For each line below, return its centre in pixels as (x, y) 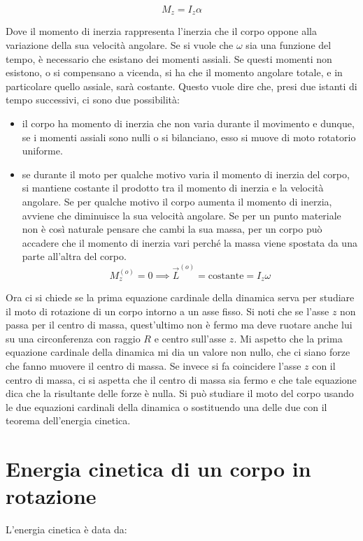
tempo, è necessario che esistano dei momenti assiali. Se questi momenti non (169, 58)
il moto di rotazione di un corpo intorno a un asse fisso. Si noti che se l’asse (168, 311)
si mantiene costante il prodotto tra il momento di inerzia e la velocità (173, 188)
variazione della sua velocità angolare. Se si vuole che (120, 45)
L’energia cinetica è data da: (66, 529)
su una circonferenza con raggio (73, 338)
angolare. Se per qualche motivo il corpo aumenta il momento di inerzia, (177, 201)
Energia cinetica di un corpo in (158, 469)
